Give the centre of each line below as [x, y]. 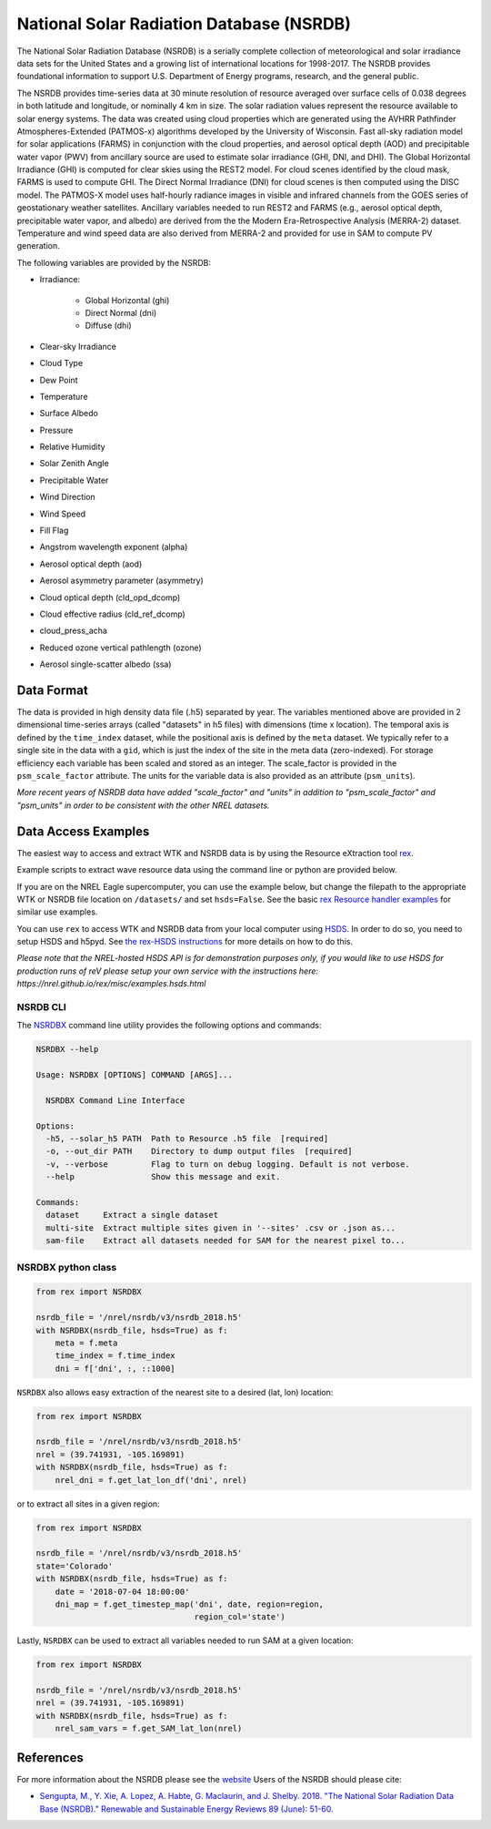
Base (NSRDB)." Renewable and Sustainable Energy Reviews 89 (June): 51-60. [186, 1809]
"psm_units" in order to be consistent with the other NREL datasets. [143, 805]
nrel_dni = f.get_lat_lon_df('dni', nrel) [151, 1480]
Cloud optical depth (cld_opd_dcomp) [110, 598]
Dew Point [59, 380]
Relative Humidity [72, 447]
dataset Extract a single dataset [132, 1215]
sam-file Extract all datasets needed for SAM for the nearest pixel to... [225, 1241]
